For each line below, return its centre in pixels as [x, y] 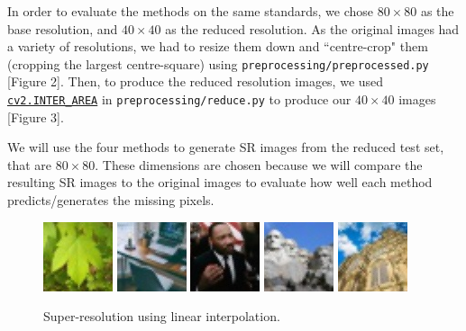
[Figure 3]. [36, 116]
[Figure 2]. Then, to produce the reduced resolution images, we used [196, 81]
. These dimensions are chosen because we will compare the [259, 164]
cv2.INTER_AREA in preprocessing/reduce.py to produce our [179, 99]
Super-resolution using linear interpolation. [162, 316]
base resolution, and [63, 28]
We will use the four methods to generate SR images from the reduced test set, [226, 147]
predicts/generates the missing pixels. [111, 200]
